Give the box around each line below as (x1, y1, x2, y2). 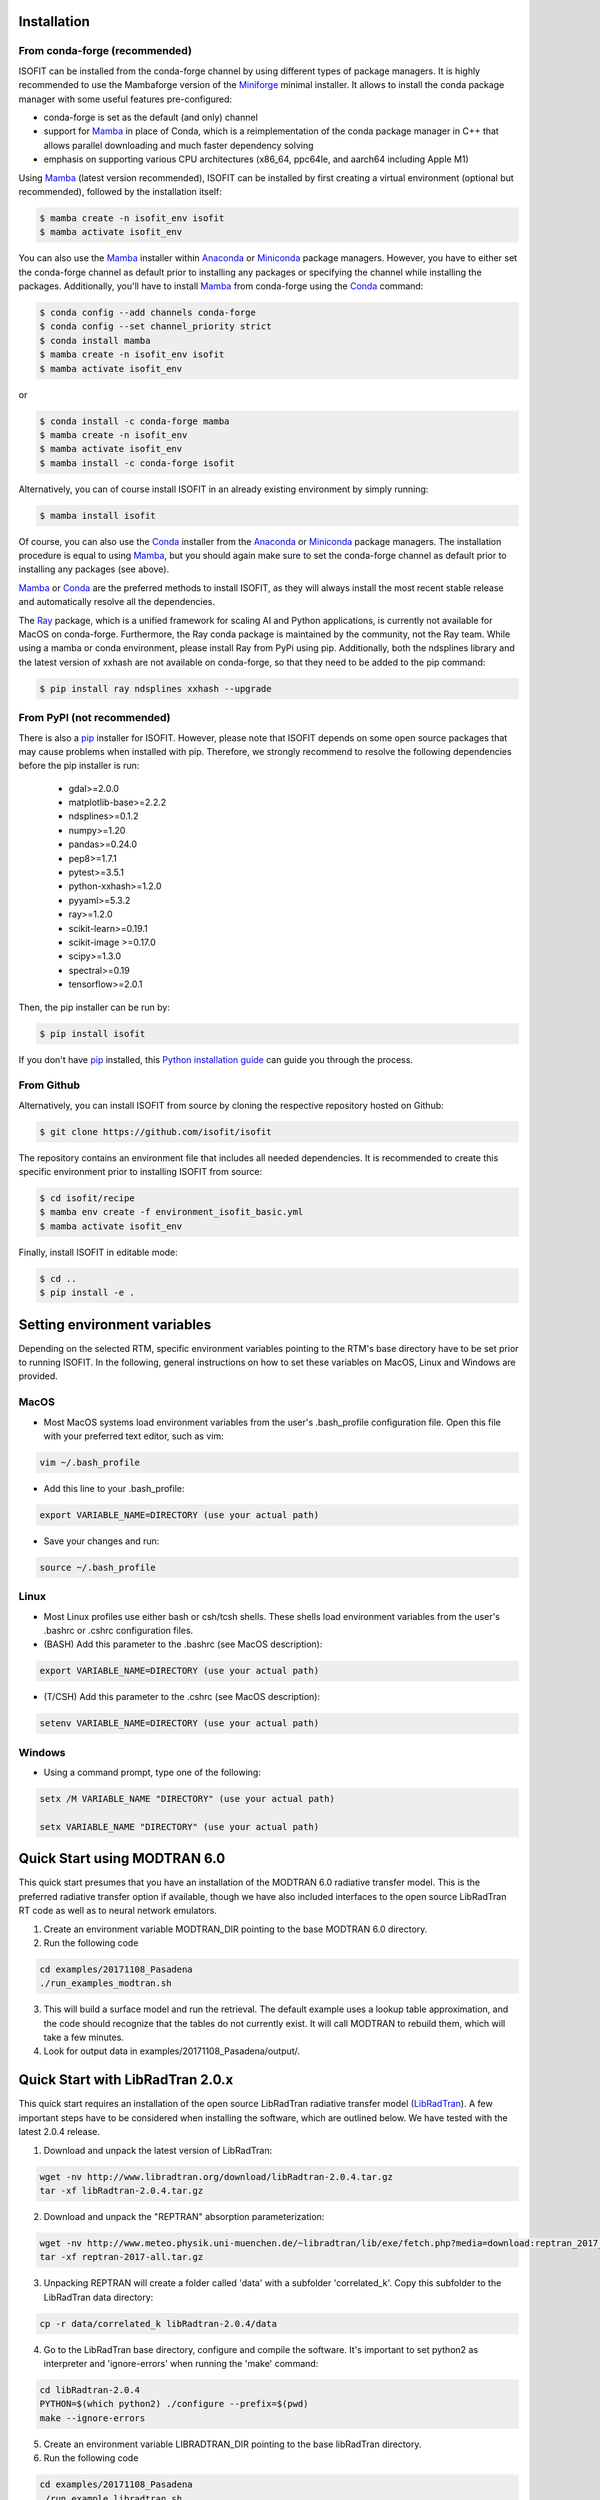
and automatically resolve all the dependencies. (18, 596, 215, 608)
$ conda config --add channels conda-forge (39, 307, 257, 319)
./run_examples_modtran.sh (39, 1978, 172, 1989)
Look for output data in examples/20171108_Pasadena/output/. (43, 2045, 300, 2057)
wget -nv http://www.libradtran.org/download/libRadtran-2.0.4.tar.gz (39, 2171, 394, 2182)
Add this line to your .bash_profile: (43, 1482, 185, 1494)
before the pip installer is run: (18, 760, 140, 772)
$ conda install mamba (39, 335, 151, 346)
